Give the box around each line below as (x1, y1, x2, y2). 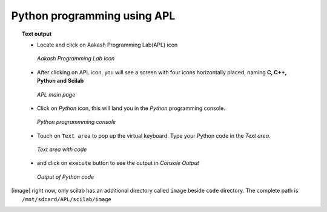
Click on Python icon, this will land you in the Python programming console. (37, 104, 225, 112)
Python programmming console (37, 118, 116, 126)
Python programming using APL (11, 9, 176, 22)
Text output (22, 30, 52, 37)
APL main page (37, 91, 76, 98)
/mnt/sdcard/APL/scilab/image (22, 196, 112, 202)
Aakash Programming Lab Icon (37, 55, 115, 62)
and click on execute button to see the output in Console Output (37, 159, 199, 167)
